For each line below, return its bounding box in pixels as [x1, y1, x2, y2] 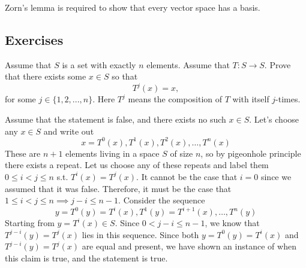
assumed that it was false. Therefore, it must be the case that [5, 182, 232, 194]
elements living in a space [65, 147, 160, 159]
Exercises [5, 30, 64, 48]
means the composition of [128, 93, 222, 105]
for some [5, 93, 36, 105]
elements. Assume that [146, 58, 230, 71]
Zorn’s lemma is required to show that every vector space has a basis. [5, 1, 260, 13]
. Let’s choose [249, 113, 299, 126]
